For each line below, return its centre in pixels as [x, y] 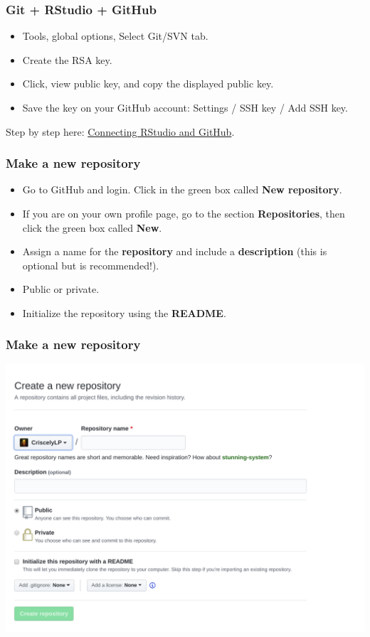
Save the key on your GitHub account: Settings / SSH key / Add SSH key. [185, 107]
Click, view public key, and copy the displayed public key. [148, 84]
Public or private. [61, 289]
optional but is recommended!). [91, 265]
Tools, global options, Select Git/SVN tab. [115, 36]
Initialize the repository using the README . [124, 312]
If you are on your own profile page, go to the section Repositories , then [184, 213]
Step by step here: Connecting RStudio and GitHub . [120, 131]
